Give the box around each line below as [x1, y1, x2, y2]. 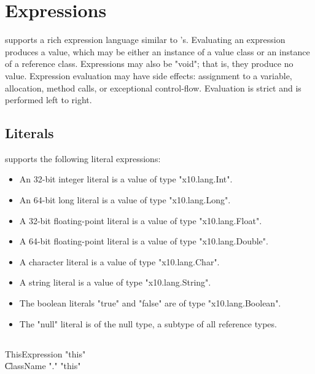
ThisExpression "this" [5, 347, 86, 360]
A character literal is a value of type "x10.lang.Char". [19, 255, 220, 268]
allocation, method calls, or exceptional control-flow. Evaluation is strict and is [5, 81, 301, 94]
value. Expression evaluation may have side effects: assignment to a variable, [5, 69, 292, 82]
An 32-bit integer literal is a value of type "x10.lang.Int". [19, 173, 233, 185]
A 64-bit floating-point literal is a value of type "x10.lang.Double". [19, 235, 268, 247]
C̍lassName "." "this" [5, 359, 81, 372]
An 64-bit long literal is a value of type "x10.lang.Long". [19, 193, 231, 206]
